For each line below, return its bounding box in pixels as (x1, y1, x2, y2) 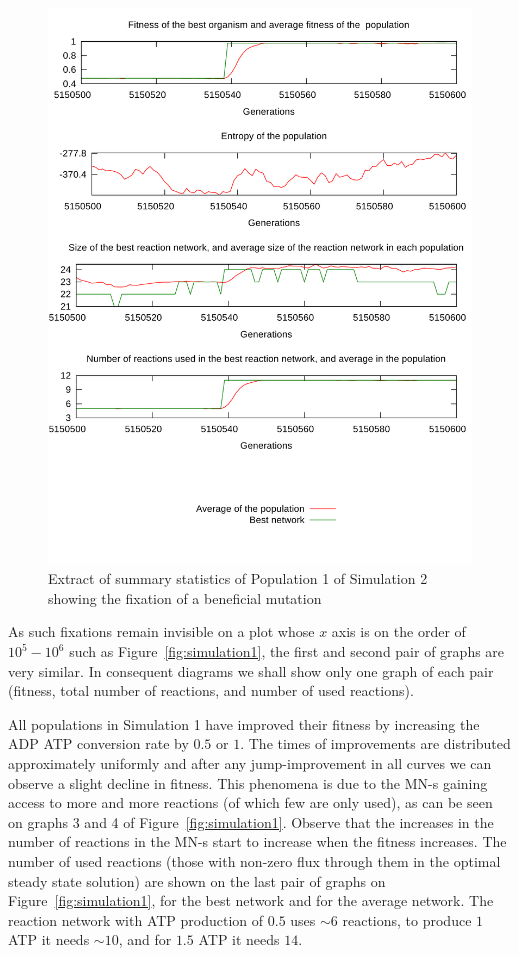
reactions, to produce (342, 909, 472, 930)
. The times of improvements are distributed (240, 733, 511, 754)
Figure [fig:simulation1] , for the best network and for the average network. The (8, 890, 494, 911)
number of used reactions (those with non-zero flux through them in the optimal (8, 850, 501, 871)
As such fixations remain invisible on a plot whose (8, 621, 315, 642)
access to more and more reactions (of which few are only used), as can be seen (8, 792, 493, 813)
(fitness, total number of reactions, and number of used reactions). (8, 680, 414, 701)
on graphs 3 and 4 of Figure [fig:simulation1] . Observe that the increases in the (8, 811, 494, 832)
